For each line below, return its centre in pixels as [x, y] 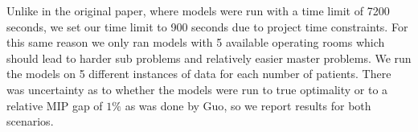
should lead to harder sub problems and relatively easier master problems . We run [209, 58]
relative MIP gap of [55, 105]
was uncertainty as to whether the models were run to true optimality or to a [197, 89]
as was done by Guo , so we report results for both [248, 105]
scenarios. [30, 121]
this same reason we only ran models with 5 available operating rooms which [196, 42]
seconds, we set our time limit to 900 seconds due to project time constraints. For [207, 26]
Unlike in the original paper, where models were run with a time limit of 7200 [198, 10]
